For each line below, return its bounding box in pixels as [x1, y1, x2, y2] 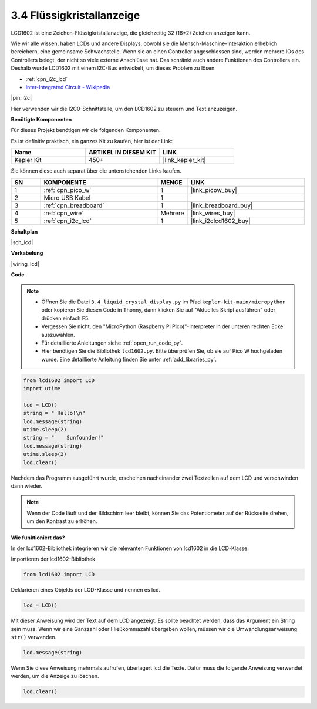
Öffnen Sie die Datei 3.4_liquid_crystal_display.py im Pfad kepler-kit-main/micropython [41, 298, 286, 305]
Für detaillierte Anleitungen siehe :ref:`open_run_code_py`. [41, 339, 183, 346]
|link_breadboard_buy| [190, 201, 253, 210]
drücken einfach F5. [41, 315, 90, 322]
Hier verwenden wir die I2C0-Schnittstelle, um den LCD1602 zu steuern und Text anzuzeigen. [11, 105, 238, 112]
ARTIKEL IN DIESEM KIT [88, 148, 157, 157]
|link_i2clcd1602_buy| [190, 217, 251, 225]
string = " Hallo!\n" [23, 410, 86, 417]
